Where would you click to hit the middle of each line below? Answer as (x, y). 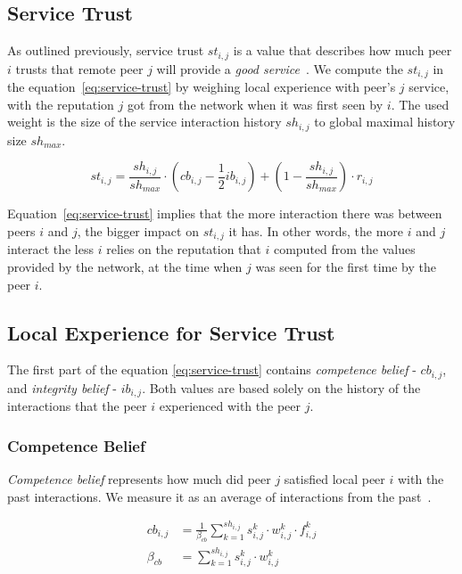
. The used (420, 104)
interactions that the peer (77, 406)
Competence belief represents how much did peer (139, 479)
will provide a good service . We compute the (280, 68)
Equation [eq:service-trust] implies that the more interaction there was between (225, 213)
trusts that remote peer (79, 68)
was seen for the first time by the (346, 266)
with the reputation (61, 104)
